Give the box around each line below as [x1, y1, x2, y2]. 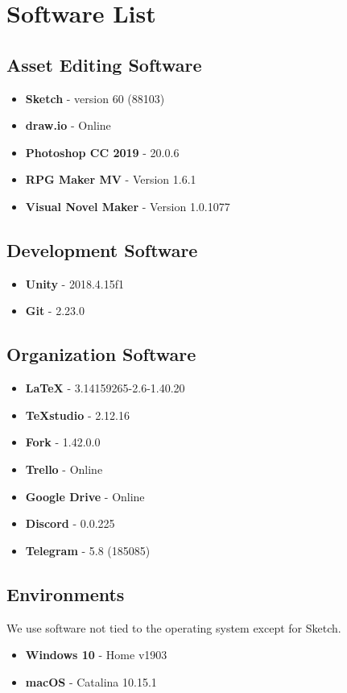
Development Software [6, 237, 198, 262]
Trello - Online [25, 460, 103, 477]
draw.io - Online [25, 117, 111, 134]
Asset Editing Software [6, 52, 202, 77]
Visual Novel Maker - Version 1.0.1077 [25, 197, 230, 214]
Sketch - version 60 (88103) [25, 89, 165, 106]
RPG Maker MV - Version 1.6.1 [25, 171, 196, 188]
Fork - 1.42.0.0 [25, 434, 101, 450]
